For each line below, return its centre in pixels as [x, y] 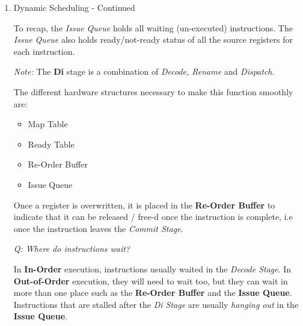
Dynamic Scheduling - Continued [74, 7]
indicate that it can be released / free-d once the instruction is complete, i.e [153, 217]
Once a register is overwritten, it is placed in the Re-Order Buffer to [144, 205]
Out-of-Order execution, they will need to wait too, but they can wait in [151, 281]
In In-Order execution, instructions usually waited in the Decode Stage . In [152, 268]
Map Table [48, 124]
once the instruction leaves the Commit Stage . [98, 228]
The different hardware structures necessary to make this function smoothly [153, 91]
